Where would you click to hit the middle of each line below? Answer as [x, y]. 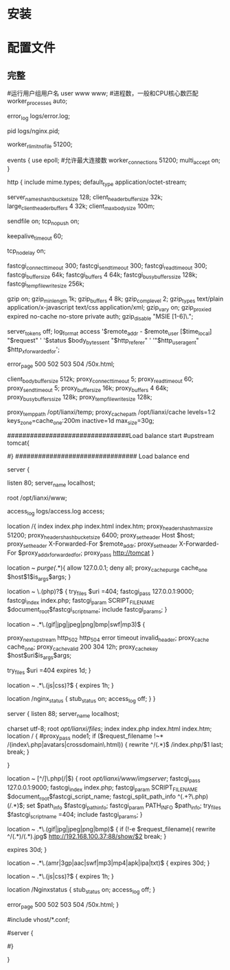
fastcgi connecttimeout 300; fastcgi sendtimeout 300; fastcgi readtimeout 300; [107, 266]
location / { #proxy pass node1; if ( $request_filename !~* [85, 737]
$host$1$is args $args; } [39, 577]
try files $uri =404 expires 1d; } [49, 671]
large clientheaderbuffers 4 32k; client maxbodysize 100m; [81, 207]
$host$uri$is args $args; [39, 656]
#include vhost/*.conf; [38, 920]
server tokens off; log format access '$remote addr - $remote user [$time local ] [110, 332]
